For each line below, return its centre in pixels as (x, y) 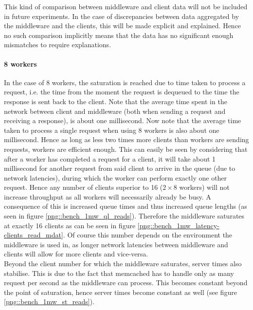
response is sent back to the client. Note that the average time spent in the (116, 101)
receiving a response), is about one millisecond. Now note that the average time (123, 120)
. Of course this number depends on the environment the (148, 235)
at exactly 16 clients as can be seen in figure (70, 225)
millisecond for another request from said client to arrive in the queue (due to (120, 168)
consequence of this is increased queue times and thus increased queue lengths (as (126, 206)
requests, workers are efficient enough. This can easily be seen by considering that (126, 149)
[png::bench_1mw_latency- (178, 225)
